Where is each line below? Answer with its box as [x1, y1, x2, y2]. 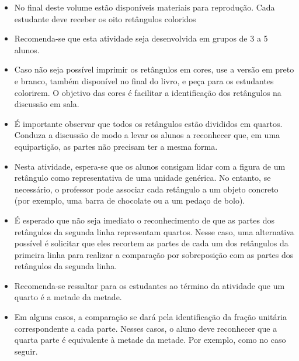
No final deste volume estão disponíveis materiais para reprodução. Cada [14, 1, 275, 13]
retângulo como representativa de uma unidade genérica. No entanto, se [14, 171, 271, 184]
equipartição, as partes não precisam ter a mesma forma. [14, 140, 218, 152]
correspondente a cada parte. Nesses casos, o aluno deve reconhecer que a [14, 322, 277, 334]
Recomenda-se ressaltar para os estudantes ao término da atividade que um [14, 279, 285, 291]
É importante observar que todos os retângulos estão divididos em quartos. [14, 117, 283, 129]
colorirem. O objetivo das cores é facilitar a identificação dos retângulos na [14, 86, 281, 98]
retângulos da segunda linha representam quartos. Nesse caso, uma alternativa [14, 225, 294, 238]
